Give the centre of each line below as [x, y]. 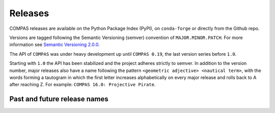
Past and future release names [59, 99]
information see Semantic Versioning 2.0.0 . [55, 45]
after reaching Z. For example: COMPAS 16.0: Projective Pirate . [82, 85]
